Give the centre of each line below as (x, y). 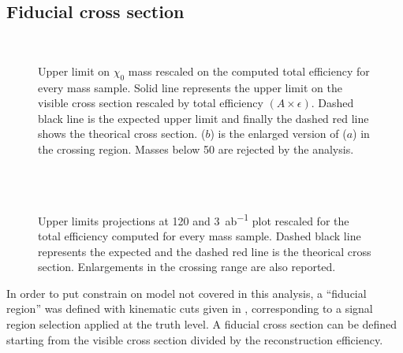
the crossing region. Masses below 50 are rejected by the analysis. (196, 149)
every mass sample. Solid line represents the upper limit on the (190, 87)
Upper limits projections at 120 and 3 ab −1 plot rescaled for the (194, 219)
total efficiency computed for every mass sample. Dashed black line (200, 236)
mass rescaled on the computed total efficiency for (249, 71)
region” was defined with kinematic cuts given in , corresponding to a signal (190, 308)
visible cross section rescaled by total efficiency (151, 103)
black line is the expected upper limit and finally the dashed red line (203, 118)
